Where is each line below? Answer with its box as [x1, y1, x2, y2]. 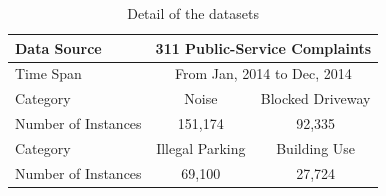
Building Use [276, 137, 356, 158]
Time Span [15, 63, 82, 84]
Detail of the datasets [127, 3, 259, 23]
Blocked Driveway [260, 88, 371, 109]
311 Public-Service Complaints [155, 37, 372, 58]
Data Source [15, 37, 102, 58]
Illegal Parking [156, 137, 246, 158]
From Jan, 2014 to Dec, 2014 [174, 63, 352, 84]
